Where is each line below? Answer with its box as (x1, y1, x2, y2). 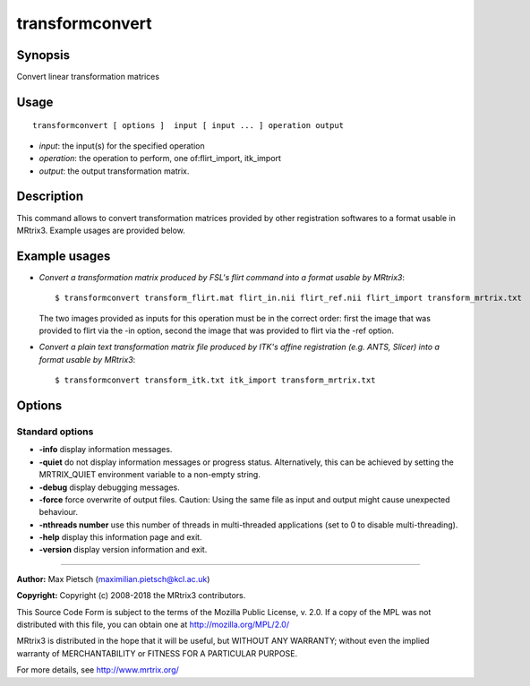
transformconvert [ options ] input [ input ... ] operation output (32, 121, 345, 131)
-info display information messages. (38, 444, 173, 455)
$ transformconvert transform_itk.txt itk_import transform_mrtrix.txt (55, 375, 376, 385)
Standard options (16, 425, 94, 438)
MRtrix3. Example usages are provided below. (16, 225, 185, 236)
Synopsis (16, 47, 71, 63)
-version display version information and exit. (38, 545, 208, 555)
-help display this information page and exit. (38, 532, 202, 543)
